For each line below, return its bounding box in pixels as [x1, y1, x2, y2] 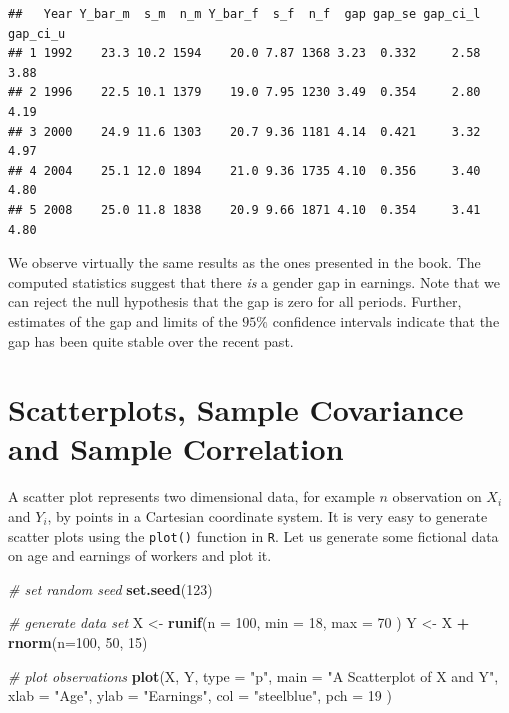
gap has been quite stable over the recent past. [8, 330, 294, 351]
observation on [392, 486, 482, 507]
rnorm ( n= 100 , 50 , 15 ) [8, 632, 148, 653]
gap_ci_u [8, 26, 66, 41]
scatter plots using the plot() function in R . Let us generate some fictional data [8, 525, 499, 546]
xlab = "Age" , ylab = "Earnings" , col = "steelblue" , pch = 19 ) [8, 685, 392, 706]
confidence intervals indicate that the [272, 310, 500, 331]
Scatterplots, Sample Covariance [8, 389, 464, 430]
